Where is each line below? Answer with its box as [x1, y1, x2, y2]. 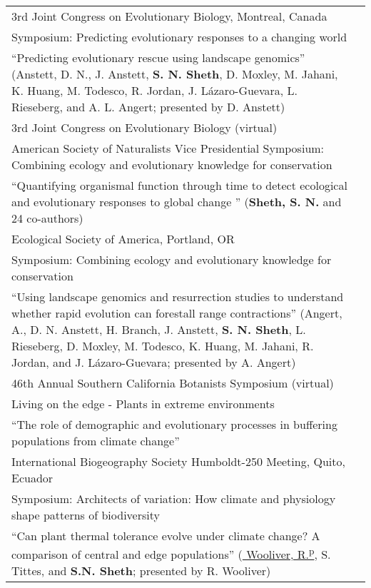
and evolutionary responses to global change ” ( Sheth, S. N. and [11, 193, 342, 210]
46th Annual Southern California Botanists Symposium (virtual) [11, 375, 334, 391]
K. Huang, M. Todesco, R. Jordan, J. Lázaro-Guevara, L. [11, 82, 298, 98]
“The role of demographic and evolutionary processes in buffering [11, 416, 337, 432]
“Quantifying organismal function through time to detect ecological [11, 177, 347, 193]
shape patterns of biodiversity [11, 507, 160, 523]
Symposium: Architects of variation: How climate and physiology [11, 490, 336, 507]
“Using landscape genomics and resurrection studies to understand [11, 288, 344, 305]
